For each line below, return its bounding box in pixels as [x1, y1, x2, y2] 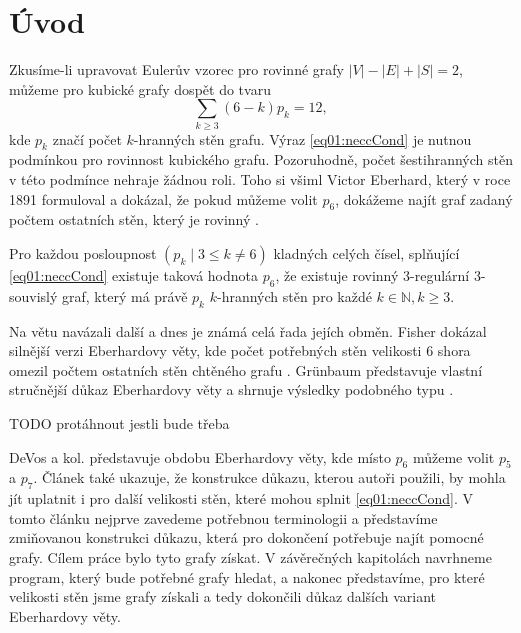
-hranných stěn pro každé [216, 285, 372, 306]
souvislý [9, 285, 58, 306]
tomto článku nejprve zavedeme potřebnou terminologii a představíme [9, 507, 438, 528]
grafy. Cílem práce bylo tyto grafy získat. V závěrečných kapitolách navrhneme [9, 546, 492, 567]
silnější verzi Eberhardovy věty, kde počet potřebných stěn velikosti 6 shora [9, 340, 471, 361]
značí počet [52, 128, 122, 149]
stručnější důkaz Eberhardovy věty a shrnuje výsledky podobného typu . [9, 379, 454, 400]
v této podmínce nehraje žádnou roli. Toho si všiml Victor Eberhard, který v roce [9, 169, 511, 190]
